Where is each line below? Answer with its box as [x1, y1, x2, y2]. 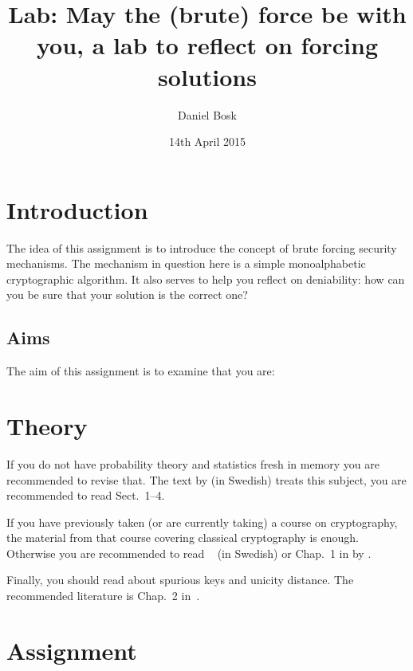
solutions [158, 60, 257, 92]
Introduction [6, 193, 148, 226]
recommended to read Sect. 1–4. [6, 487, 165, 504]
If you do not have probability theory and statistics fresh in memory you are [6, 455, 380, 472]
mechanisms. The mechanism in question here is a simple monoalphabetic [6, 255, 366, 272]
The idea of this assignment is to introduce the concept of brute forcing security [6, 239, 397, 256]
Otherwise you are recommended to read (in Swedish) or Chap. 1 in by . [6, 544, 372, 561]
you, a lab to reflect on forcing [36, 29, 379, 61]
